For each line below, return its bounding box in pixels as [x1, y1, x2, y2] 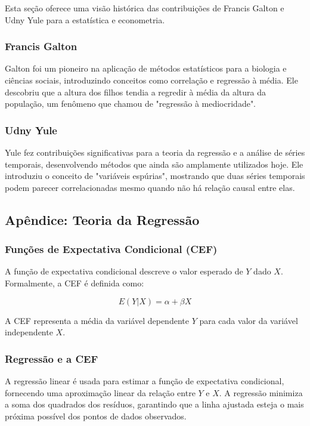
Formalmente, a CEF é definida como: [5, 276, 144, 289]
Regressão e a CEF [5, 351, 98, 366]
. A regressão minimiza [219, 386, 303, 399]
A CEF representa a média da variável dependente [5, 314, 189, 326]
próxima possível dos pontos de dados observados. [5, 409, 187, 422]
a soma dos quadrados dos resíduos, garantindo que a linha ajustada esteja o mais [5, 398, 304, 410]
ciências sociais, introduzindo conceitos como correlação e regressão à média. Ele [5, 74, 298, 86]
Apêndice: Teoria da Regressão [5, 210, 200, 229]
